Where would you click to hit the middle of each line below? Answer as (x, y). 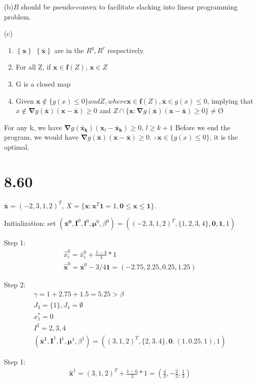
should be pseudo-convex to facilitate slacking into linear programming (129, 7)
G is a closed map (43, 83)
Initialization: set (30, 223)
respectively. (126, 50)
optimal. (17, 146)
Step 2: (15, 285)
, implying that (230, 100)
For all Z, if (33, 67)
